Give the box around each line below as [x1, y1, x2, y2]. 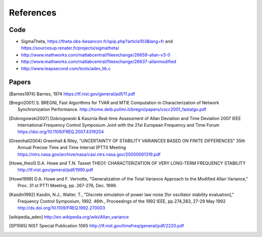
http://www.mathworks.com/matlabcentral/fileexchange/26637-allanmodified [21, 59, 177, 65]
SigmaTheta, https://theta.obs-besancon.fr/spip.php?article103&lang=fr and [21, 39, 173, 44]
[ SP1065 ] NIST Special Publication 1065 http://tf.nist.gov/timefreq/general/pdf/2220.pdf [9, 223, 184, 229]
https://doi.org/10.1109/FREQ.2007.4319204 [17, 129, 104, 135]
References [9, 7, 57, 18]
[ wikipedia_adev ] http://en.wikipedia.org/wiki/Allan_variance [9, 214, 129, 220]
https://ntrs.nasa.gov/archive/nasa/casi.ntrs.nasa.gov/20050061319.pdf [17, 151, 161, 157]
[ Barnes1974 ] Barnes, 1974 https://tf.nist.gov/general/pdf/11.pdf [9, 91, 135, 97]
